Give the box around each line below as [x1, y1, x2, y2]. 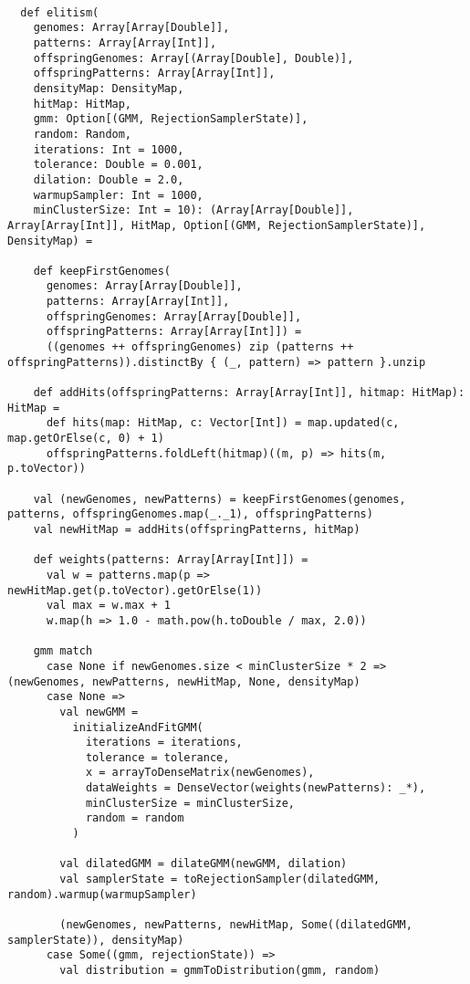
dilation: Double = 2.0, [33, 173, 184, 186]
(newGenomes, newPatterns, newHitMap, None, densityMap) [7, 675, 360, 688]
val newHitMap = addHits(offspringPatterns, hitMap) [33, 522, 360, 536]
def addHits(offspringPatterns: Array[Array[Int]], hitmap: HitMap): [33, 386, 465, 400]
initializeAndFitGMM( [72, 720, 204, 734]
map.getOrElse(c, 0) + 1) [7, 432, 164, 445]
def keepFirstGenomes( [33, 264, 171, 277]
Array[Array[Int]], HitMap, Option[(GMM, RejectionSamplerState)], [7, 218, 426, 232]
